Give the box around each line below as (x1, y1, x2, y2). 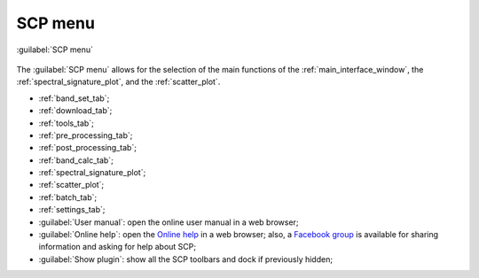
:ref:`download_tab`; (38, 105, 113, 116)
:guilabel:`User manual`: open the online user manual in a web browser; (38, 217, 299, 228)
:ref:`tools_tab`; (38, 118, 95, 128)
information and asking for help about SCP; (38, 242, 197, 252)
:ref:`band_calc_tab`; (38, 155, 114, 166)
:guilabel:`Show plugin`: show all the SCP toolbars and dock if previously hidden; (38, 253, 333, 265)
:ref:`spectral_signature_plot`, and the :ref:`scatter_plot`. (16, 76, 221, 88)
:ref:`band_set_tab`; (38, 93, 110, 104)
